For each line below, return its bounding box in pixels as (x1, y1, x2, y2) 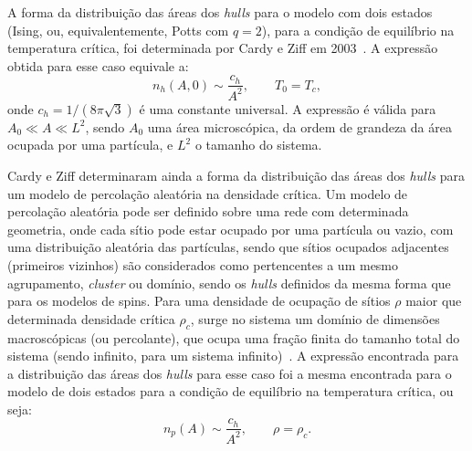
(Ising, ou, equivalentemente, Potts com (7, 20, 229, 39)
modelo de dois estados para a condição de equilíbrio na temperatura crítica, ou (7, 382, 454, 401)
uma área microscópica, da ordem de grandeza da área (147, 117, 452, 136)
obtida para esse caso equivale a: (7, 56, 189, 75)
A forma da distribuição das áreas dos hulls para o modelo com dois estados (7, 3, 433, 21)
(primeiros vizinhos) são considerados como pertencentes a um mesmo (7, 255, 399, 274)
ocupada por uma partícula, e (7, 135, 173, 154)
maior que (405, 291, 462, 310)
